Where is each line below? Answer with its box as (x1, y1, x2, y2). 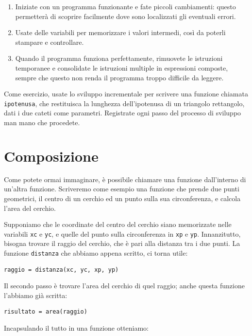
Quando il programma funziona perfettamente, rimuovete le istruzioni (15, 53, 223, 63)
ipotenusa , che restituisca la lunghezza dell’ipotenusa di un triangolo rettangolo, (4, 98, 245, 108)
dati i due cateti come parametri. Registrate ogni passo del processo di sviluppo (4, 108, 241, 118)
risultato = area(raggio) (4, 308, 87, 316)
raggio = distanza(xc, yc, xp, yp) (4, 266, 119, 273)
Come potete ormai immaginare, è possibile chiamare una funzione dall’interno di (4, 174, 246, 184)
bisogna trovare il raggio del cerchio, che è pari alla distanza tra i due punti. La (4, 238, 240, 248)
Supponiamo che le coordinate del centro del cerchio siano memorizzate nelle (4, 219, 232, 229)
